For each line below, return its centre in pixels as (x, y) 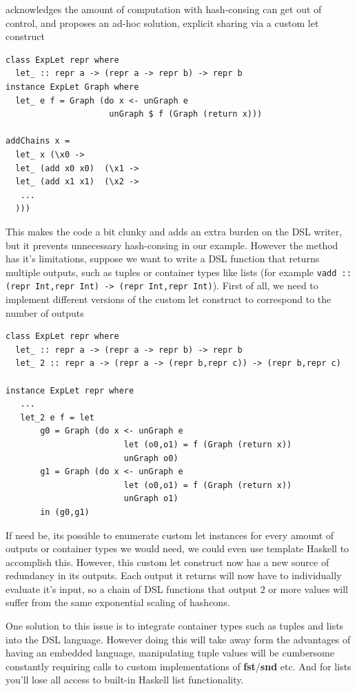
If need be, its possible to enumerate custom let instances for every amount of (170, 535)
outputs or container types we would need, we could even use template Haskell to (177, 548)
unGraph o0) (151, 458)
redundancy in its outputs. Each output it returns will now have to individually (174, 575)
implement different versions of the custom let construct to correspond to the (169, 299)
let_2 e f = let (57, 417)
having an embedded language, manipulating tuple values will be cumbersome (170, 653)
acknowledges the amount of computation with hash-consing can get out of (164, 9)
